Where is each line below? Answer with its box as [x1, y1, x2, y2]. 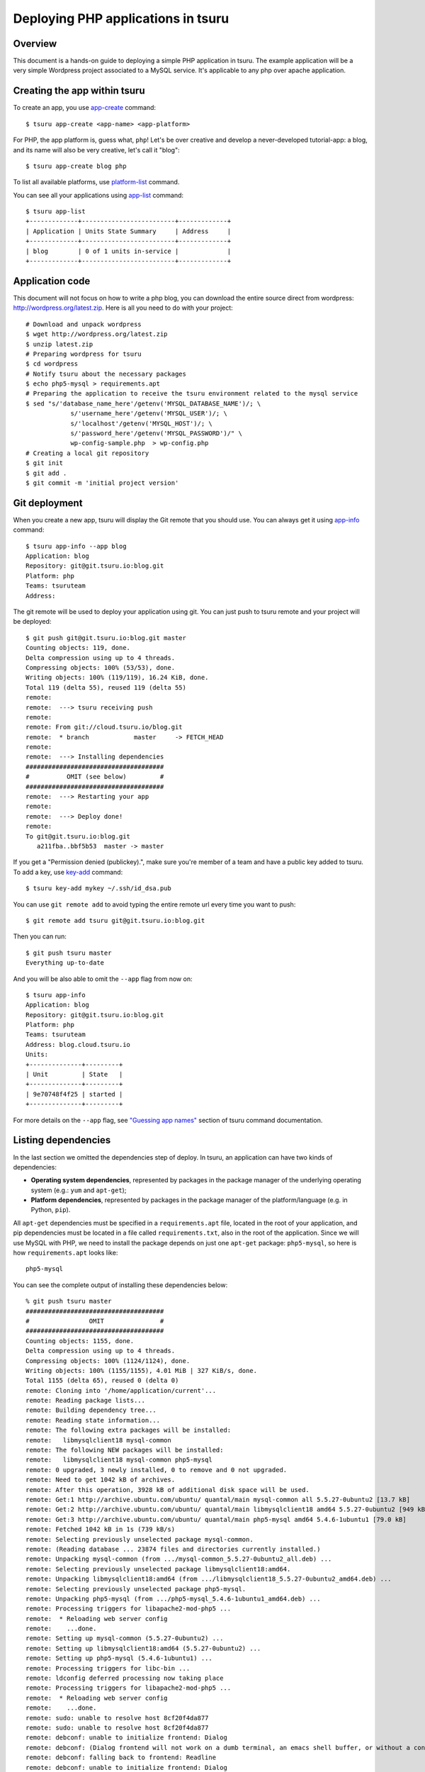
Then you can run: [13, 932, 67, 941]
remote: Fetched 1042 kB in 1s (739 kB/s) [25, 1525, 176, 1534]
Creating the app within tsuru [13, 85, 145, 97]
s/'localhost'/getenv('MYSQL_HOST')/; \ [70, 419, 212, 427]
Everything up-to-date [25, 959, 105, 967]
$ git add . [25, 469, 67, 477]
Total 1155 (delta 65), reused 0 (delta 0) [25, 1376, 179, 1385]
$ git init [25, 459, 64, 467]
